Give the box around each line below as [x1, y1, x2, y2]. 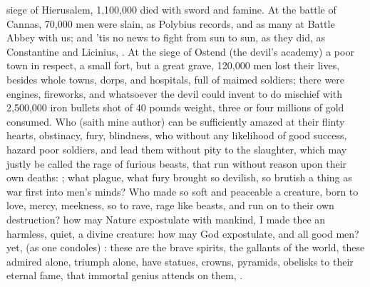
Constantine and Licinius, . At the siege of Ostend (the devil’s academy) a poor [6, 44, 354, 59]
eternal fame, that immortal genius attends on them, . [6, 268, 243, 283]
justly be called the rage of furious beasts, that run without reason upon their [6, 156, 347, 171]
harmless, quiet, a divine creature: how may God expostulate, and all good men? [6, 226, 359, 241]
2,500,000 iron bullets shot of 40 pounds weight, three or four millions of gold [6, 100, 344, 115]
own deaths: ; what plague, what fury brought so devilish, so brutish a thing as [6, 170, 352, 185]
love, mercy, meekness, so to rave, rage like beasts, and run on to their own [6, 198, 334, 213]
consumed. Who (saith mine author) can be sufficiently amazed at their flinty [6, 114, 345, 129]
